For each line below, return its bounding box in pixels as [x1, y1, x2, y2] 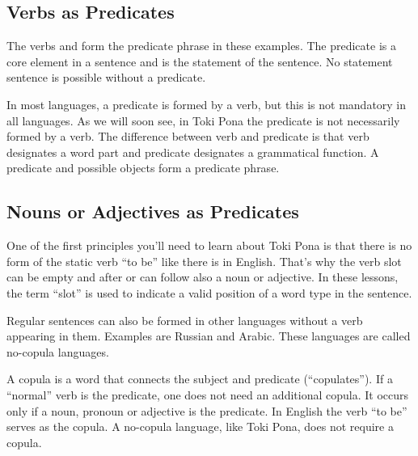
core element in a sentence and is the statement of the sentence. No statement [6, 53, 393, 70]
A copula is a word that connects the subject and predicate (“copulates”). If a [6, 370, 393, 387]
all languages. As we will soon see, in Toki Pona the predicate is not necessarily [6, 112, 400, 129]
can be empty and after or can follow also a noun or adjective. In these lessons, [6, 268, 399, 285]
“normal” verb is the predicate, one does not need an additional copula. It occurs [6, 386, 408, 403]
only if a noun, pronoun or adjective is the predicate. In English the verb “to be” [6, 402, 407, 419]
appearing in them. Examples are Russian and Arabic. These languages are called [6, 327, 411, 344]
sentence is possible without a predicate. [6, 69, 206, 86]
